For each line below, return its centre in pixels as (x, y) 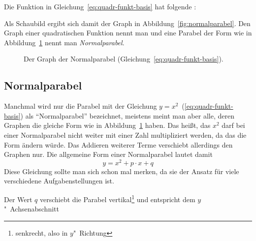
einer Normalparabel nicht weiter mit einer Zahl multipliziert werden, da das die (125, 135)
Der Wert (18, 199)
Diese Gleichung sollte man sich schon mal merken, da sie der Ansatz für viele (122, 171)
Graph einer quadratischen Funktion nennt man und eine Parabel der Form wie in (128, 33)
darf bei (233, 125)
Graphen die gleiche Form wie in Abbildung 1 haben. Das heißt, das (107, 125)
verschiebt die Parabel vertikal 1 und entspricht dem (118, 198)
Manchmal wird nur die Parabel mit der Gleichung (80, 106)
